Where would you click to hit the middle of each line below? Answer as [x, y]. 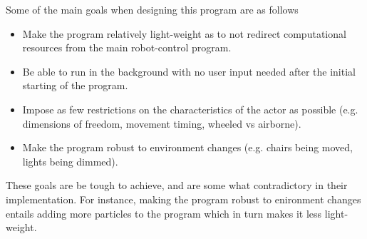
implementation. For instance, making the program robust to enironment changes [183, 199]
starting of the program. [75, 85]
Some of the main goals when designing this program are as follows [152, 9]
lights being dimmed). [70, 161]
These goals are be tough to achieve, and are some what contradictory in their [177, 185]
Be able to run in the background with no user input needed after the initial [189, 71]
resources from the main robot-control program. [127, 47]
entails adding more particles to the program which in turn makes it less [164, 213]
